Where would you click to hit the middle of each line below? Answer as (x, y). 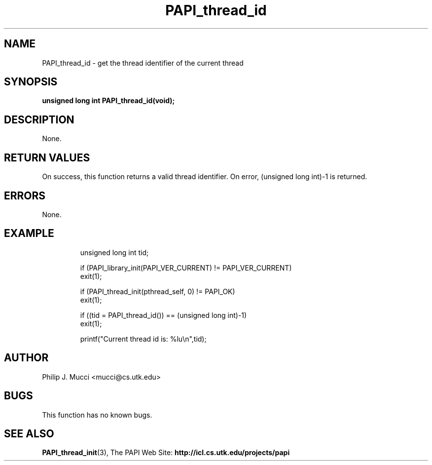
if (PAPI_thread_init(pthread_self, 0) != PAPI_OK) (158, 291)
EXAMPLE (29, 233)
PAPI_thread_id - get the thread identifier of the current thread (143, 63)
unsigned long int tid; (114, 252)
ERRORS (25, 195)
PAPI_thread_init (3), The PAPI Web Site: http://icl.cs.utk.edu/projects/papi (166, 453)
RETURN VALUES (47, 157)
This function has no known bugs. (97, 415)
